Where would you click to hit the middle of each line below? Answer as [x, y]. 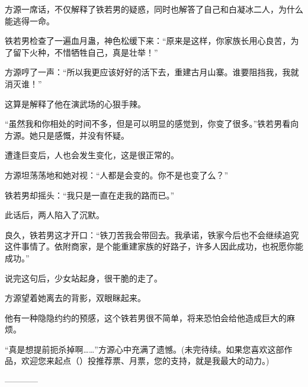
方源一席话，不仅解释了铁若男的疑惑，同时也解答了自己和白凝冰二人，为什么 [154, 9]
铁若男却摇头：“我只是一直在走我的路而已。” [90, 195]
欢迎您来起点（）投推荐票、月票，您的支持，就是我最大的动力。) [145, 361]
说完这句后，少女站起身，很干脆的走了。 [84, 278]
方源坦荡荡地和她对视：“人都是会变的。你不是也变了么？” [117, 175]
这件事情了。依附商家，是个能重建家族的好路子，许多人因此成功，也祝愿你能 [154, 246]
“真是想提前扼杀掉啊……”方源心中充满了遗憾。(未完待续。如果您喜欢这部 [145, 349]
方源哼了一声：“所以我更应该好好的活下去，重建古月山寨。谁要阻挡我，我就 [152, 72]
